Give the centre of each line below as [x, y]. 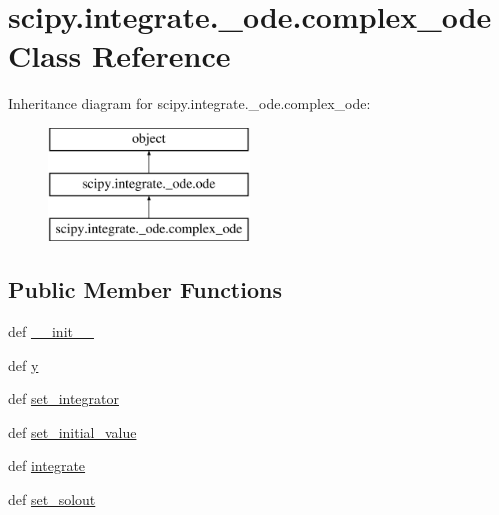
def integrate [47, 465]
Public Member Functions [145, 289]
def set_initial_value [72, 431]
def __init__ [51, 331]
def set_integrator [63, 398]
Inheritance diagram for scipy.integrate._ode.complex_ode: [189, 103]
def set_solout [52, 499]
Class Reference [119, 55]
